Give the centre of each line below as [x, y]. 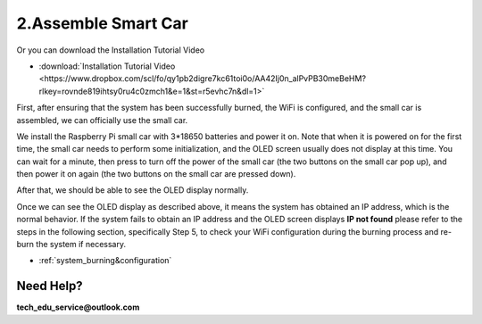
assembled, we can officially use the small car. [102, 120]
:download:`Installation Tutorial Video [107, 66]
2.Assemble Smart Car [103, 23]
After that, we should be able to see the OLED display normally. [133, 190]
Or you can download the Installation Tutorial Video [111, 50]
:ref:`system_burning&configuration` [105, 261]
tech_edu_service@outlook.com [78, 307]
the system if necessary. [81, 245]
